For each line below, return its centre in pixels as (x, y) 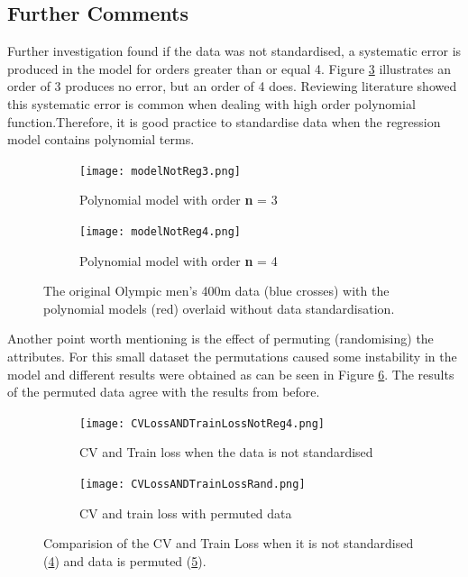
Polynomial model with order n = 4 (179, 260)
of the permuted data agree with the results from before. (164, 392)
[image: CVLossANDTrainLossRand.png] (193, 485)
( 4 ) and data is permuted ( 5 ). (125, 560)
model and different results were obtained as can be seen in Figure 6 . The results (231, 374)
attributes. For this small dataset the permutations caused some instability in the (232, 357)
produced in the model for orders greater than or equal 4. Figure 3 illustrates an (229, 68)
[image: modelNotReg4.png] (160, 232)
